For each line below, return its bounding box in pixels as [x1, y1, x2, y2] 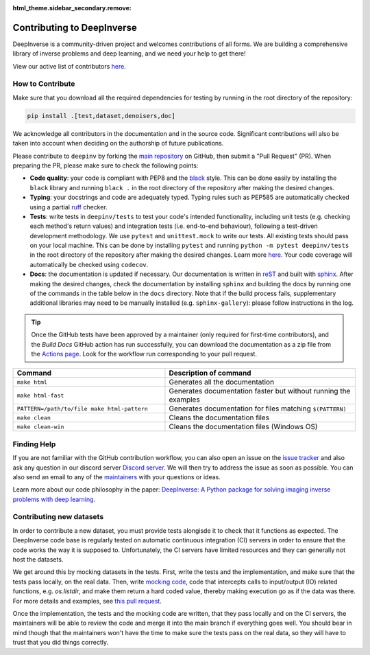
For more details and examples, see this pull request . [12, 597, 162, 605]
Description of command [169, 368, 251, 378]
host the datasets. [12, 555, 64, 564]
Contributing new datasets [12, 512, 104, 522]
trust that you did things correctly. [12, 639, 109, 647]
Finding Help [12, 439, 56, 449]
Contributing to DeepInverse [12, 21, 137, 34]
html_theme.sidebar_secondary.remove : [12, 4, 132, 12]
